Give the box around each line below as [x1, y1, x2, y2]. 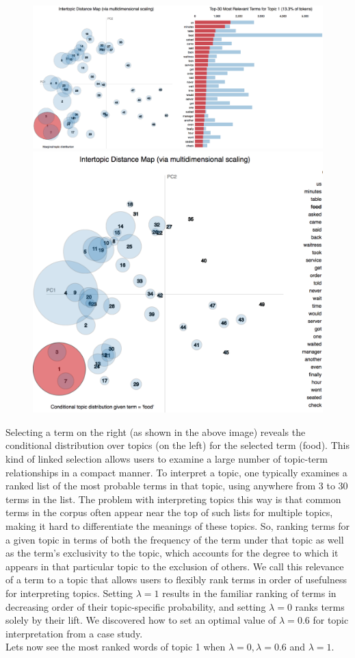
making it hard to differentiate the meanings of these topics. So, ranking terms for [5, 518, 350, 533]
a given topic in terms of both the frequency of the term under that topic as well [5, 532, 344, 546]
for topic [313, 613, 349, 627]
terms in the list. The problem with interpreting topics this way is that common [5, 491, 341, 506]
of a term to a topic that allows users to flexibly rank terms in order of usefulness [5, 572, 347, 587]
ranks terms [295, 599, 345, 613]
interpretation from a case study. [5, 626, 143, 640]
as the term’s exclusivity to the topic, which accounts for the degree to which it [5, 546, 339, 560]
